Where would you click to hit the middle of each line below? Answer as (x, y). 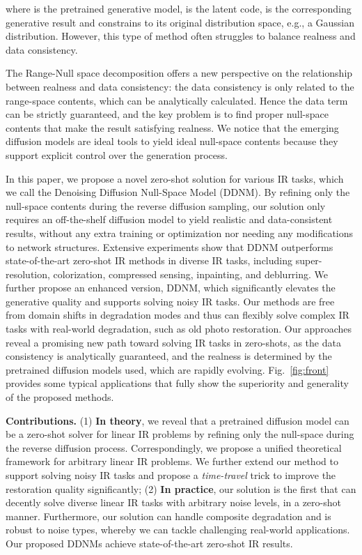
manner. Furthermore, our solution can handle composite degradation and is (168, 516)
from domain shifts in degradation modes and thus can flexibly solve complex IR (178, 315)
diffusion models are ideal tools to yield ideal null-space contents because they (172, 141)
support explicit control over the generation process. (117, 154)
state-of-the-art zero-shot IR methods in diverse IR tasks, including (149, 260)
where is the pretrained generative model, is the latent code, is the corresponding (179, 8)
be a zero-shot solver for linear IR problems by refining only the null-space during (180, 434)
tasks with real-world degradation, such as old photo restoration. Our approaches (179, 329)
